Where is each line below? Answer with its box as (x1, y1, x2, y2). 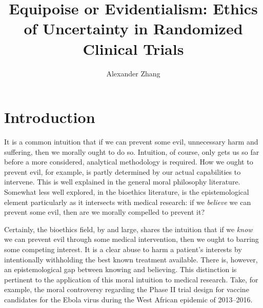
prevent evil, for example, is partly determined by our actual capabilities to (4, 166, 241, 177)
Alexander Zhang (106, 68, 160, 78)
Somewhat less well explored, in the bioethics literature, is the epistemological (4, 187, 249, 197)
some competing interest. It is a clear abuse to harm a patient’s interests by (4, 243, 242, 254)
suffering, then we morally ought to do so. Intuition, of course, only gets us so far (4, 146, 259, 157)
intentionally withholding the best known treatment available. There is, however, (4, 254, 258, 264)
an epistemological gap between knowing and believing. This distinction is (4, 264, 237, 275)
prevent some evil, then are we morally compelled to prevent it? (4, 207, 205, 217)
